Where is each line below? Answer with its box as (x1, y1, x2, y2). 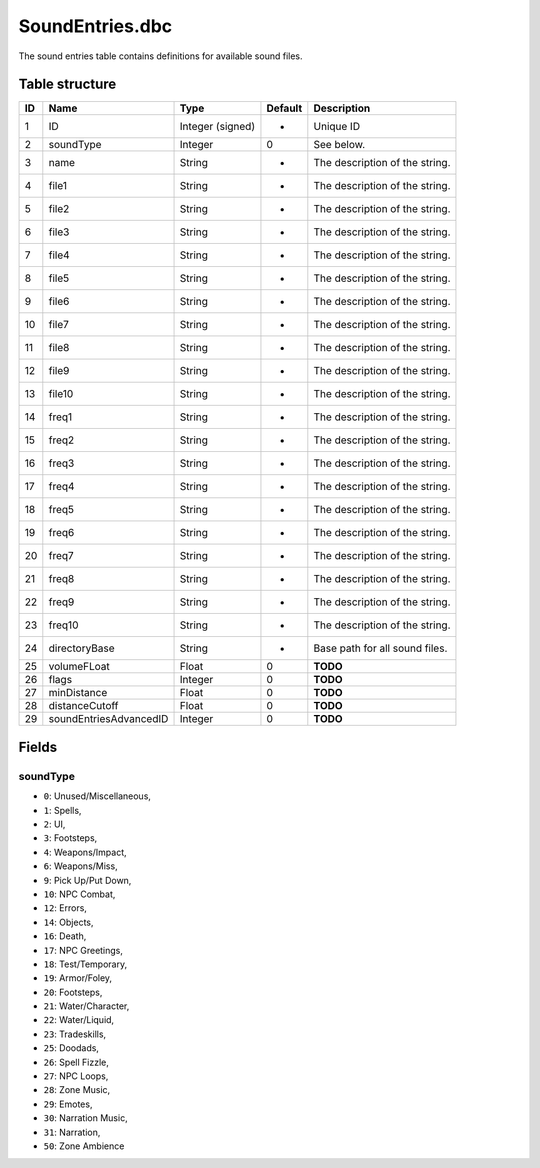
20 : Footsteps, (43, 986, 103, 998)
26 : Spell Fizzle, (43, 1056, 109, 1068)
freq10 (48, 618, 79, 632)
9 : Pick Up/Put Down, (43, 874, 132, 886)
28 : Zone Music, (43, 1084, 111, 1096)
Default (266, 101, 303, 115)
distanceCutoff (48, 699, 119, 713)
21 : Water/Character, (43, 1000, 130, 1012)
